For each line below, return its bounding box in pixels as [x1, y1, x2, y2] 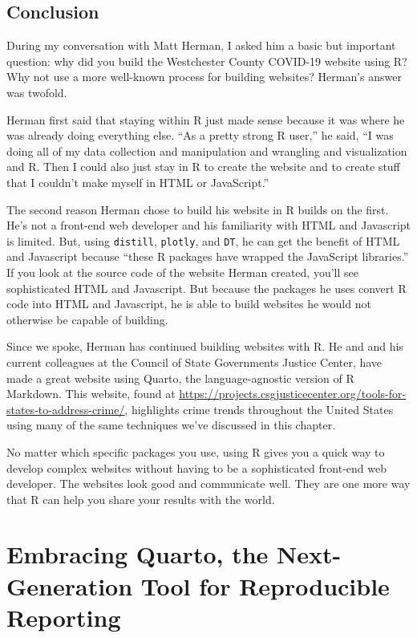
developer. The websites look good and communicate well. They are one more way [6, 475, 411, 492]
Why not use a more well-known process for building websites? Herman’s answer [6, 68, 403, 85]
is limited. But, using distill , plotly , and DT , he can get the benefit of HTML [6, 232, 400, 249]
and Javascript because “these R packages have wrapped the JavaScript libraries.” [6, 248, 409, 265]
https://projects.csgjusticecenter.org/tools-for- [179, 385, 407, 402]
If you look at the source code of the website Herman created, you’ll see [6, 263, 358, 280]
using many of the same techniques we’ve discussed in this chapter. [6, 417, 336, 433]
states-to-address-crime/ [6, 400, 125, 417]
